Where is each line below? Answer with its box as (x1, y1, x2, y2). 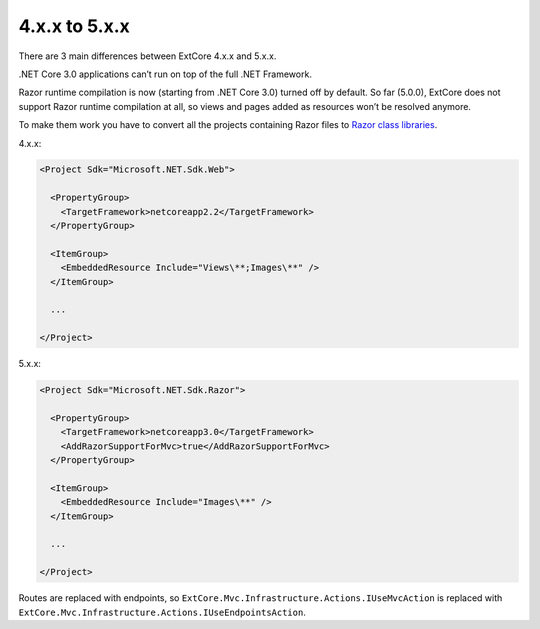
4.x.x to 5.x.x (18, 15, 130, 37)
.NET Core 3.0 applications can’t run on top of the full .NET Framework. (18, 68, 312, 80)
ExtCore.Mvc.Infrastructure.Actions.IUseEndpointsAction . (18, 606, 307, 618)
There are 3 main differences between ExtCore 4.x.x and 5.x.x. (18, 50, 277, 62)
